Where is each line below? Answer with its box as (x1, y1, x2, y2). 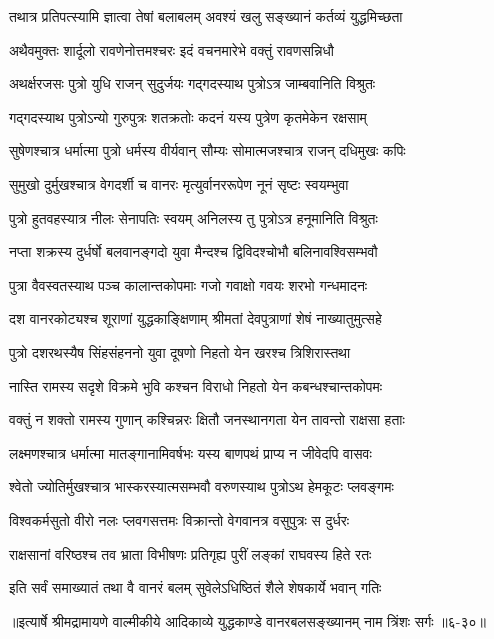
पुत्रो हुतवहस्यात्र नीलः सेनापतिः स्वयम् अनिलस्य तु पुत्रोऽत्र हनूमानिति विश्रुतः (9, 207, 378, 228)
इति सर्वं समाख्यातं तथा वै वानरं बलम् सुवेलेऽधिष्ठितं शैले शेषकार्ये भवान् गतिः (9, 577, 382, 598)
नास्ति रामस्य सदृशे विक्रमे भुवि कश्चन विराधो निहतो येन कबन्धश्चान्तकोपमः (9, 375, 383, 396)
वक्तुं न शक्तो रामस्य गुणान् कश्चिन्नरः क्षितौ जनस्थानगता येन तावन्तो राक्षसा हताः (9, 409, 405, 430)
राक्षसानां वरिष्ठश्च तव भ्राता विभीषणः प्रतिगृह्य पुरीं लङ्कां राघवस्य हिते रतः (9, 543, 372, 564)
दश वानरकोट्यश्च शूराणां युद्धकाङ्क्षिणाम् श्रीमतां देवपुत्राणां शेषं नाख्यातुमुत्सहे (9, 308, 382, 329)
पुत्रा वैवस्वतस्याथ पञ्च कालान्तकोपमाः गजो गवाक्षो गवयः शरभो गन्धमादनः (9, 274, 368, 295)
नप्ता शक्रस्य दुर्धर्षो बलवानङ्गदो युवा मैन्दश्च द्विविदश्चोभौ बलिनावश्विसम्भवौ (9, 241, 378, 262)
